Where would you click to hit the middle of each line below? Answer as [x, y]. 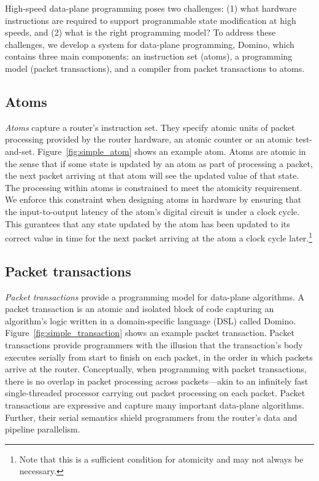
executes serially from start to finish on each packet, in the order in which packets [159, 357]
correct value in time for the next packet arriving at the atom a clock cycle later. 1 [159, 237]
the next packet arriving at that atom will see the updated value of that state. [152, 175]
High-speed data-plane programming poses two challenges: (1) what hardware [151, 8]
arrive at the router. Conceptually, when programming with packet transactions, [156, 369]
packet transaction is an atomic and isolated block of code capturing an [140, 309]
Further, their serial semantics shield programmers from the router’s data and [151, 417]
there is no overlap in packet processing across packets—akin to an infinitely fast [157, 381]
